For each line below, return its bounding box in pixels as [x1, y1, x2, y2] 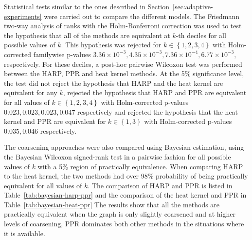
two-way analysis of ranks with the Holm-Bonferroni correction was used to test [4, 20, 242, 31]
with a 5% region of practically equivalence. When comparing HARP [37, 161, 243, 171]
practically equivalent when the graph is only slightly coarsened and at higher [4, 209, 236, 219]
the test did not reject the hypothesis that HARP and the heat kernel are [4, 78, 223, 88]
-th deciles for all [176, 30, 226, 40]
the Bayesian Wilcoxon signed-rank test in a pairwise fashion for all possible [4, 151, 231, 161]
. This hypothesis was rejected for [61, 40, 162, 50]
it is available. [4, 228, 45, 238]
